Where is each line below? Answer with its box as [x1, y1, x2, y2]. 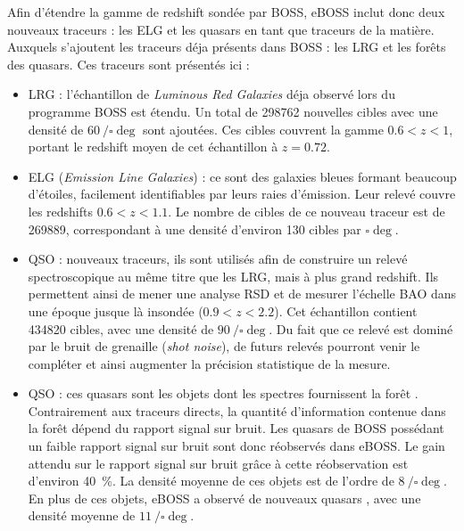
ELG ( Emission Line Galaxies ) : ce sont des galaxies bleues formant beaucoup [28, 167, 457, 185]
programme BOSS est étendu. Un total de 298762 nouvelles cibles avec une [28, 102, 438, 120]
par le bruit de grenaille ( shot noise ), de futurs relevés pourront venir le [28, 337, 420, 355]
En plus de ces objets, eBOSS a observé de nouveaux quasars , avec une [28, 488, 421, 507]
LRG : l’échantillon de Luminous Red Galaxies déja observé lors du [28, 85, 395, 103]
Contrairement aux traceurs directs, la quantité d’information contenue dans [28, 401, 446, 420]
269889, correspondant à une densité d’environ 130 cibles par [28, 219, 361, 238]
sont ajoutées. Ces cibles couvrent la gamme [143, 119, 384, 138]
